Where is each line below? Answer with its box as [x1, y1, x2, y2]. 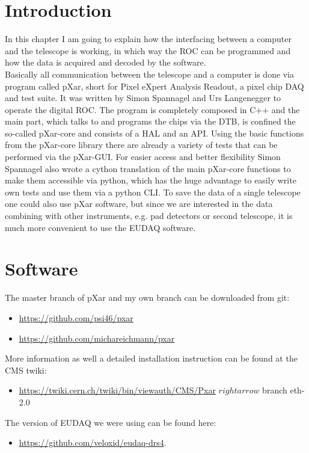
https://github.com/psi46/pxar [19, 311, 133, 324]
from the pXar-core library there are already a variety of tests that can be [5, 138, 278, 151]
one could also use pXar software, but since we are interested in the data [5, 197, 273, 210]
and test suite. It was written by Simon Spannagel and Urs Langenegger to [5, 91, 281, 104]
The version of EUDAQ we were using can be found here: [5, 416, 216, 428]
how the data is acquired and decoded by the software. [5, 56, 206, 69]
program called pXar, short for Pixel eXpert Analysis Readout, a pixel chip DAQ [5, 79, 304, 92]
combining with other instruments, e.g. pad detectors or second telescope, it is [5, 209, 293, 222]
